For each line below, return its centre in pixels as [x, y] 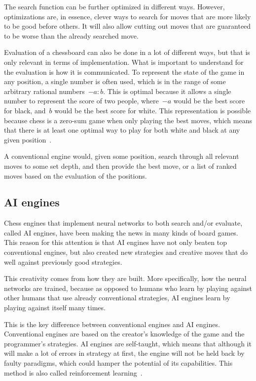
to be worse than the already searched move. [71, 35]
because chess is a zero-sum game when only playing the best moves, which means [128, 120]
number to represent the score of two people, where [81, 101]
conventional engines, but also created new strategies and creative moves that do [126, 252]
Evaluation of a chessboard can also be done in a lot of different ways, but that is [127, 52]
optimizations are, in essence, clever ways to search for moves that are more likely [128, 16]
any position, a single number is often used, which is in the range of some [115, 81]
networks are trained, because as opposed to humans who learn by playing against [128, 288]
